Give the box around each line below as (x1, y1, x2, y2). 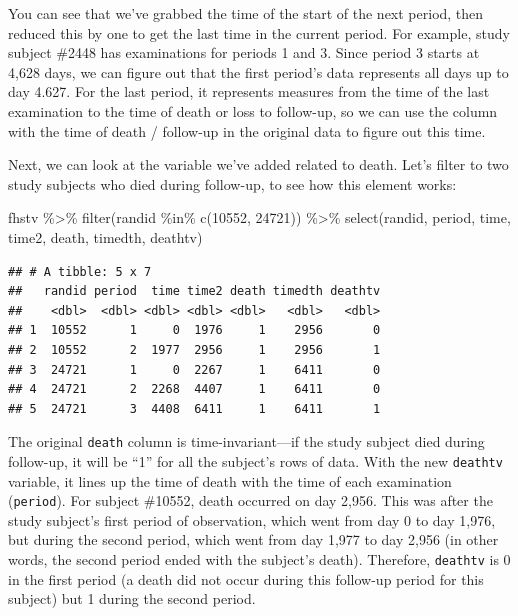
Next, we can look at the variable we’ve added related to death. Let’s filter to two (8, 154, 509, 175)
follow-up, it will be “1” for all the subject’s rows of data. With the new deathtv (8, 450, 503, 471)
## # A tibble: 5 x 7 (8, 264, 152, 279)
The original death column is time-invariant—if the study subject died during (8, 431, 485, 452)
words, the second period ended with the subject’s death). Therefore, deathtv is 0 (8, 549, 511, 570)
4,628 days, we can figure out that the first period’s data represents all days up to (8, 61, 509, 82)
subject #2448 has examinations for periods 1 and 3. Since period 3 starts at (8, 42, 480, 63)
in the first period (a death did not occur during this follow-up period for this (8, 568, 484, 589)
